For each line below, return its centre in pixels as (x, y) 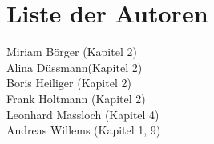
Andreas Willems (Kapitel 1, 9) (84, 130)
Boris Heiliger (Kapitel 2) (69, 83)
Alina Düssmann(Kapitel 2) (75, 67)
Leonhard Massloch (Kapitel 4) (83, 114)
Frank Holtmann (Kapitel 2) (76, 98)
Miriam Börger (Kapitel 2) (72, 52)
